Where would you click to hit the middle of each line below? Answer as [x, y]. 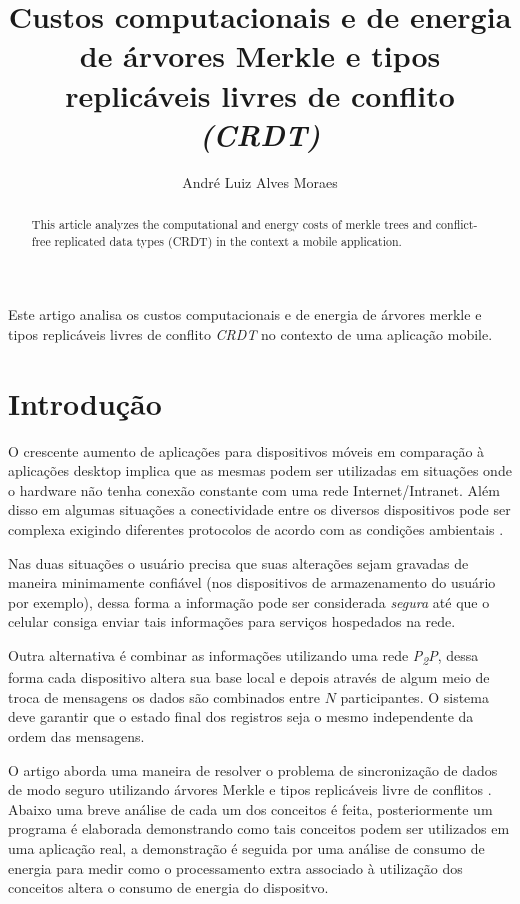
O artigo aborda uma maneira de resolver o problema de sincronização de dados [253, 769]
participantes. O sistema [414, 696]
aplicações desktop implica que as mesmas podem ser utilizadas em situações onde [260, 470]
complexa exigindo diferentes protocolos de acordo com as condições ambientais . [256, 529]
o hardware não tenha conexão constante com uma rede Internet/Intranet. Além [254, 489]
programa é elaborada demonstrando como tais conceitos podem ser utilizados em [259, 828]
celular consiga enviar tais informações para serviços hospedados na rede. [232, 621]
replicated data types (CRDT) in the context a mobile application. [228, 240]
